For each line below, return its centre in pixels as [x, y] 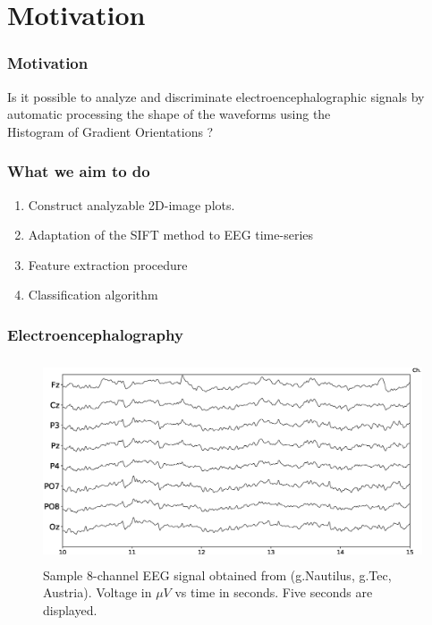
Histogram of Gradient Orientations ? [110, 131]
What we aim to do [79, 171]
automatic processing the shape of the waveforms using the [169, 114]
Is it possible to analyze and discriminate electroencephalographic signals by [216, 96]
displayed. [70, 609]
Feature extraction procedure [108, 264]
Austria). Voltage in [97, 592]
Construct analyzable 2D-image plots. [131, 204]
